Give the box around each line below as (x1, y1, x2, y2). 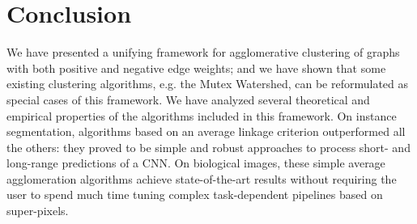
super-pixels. (6, 202, 69, 219)
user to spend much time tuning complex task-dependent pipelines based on (6, 186, 383, 203)
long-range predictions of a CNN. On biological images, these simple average (6, 154, 385, 171)
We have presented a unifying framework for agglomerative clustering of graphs (6, 44, 400, 61)
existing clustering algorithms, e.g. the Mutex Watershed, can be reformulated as (6, 75, 409, 92)
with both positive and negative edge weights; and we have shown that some (6, 59, 386, 76)
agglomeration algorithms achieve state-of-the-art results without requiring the (6, 170, 397, 187)
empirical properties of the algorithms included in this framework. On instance (6, 107, 397, 124)
